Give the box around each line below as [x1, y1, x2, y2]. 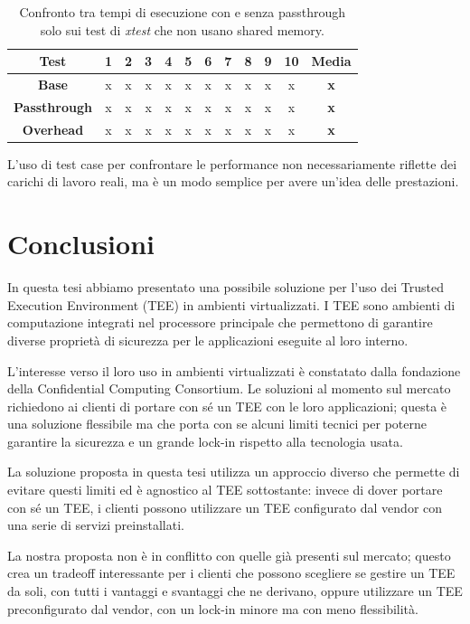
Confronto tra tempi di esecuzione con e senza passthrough [19, 3, 346, 21]
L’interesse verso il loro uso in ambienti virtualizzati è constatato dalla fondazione [7, 361, 461, 380]
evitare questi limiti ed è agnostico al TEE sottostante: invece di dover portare [7, 480, 443, 499]
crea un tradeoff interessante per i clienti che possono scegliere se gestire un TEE [7, 563, 456, 582]
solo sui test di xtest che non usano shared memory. [40, 20, 324, 39]
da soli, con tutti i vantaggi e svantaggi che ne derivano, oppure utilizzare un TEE [7, 581, 463, 600]
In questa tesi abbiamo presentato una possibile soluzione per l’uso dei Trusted [7, 278, 444, 297]
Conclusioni [7, 225, 155, 262]
